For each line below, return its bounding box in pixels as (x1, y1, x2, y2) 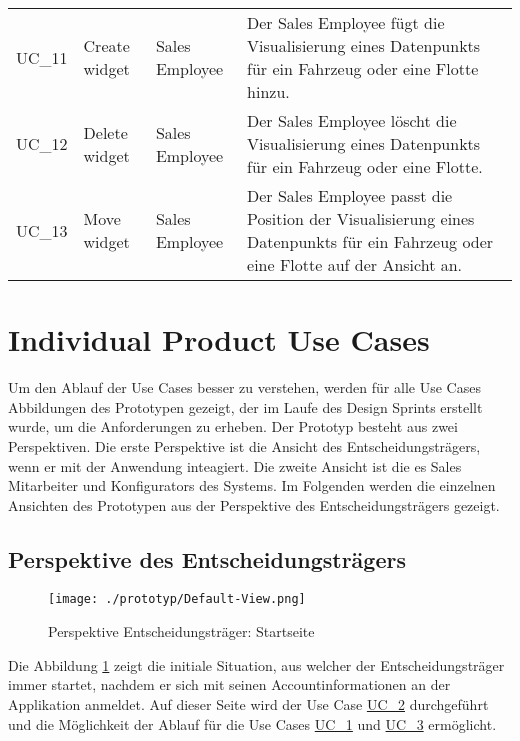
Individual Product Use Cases (8, 319, 430, 360)
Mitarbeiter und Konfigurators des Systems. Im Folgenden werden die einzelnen (8, 475, 496, 496)
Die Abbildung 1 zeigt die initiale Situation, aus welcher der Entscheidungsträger (8, 654, 505, 675)
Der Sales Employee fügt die (247, 11, 445, 34)
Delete (83, 120, 128, 144)
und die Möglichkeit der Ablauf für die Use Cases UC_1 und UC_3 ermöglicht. (8, 713, 497, 734)
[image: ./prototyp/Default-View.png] (48, 592, 306, 607)
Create (83, 34, 130, 57)
